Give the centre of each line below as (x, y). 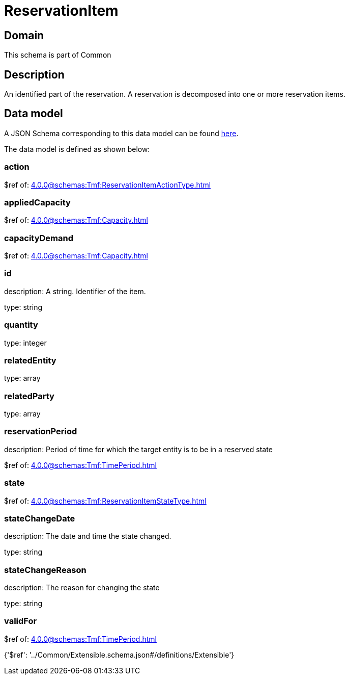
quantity (21, 325)
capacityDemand (39, 238)
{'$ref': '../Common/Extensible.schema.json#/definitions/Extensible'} (119, 655)
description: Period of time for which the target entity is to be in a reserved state (138, 449)
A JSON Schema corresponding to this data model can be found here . (121, 133)
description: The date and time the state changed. (88, 536)
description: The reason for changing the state (82, 588)
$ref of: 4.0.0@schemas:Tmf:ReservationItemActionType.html (108, 185)
